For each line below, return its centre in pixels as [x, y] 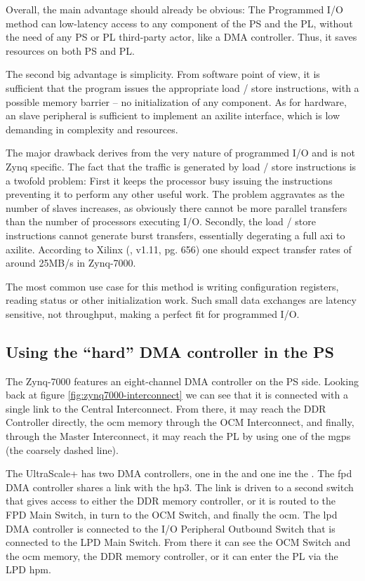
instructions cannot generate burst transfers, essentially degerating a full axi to [175, 235]
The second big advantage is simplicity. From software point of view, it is [163, 74]
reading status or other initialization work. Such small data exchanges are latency [181, 300]
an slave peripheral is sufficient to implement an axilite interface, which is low [173, 115]
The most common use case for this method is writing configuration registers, [172, 286]
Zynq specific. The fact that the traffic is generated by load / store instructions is [181, 166]
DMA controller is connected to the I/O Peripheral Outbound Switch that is [171, 528]
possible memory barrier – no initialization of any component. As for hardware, [176, 101]
